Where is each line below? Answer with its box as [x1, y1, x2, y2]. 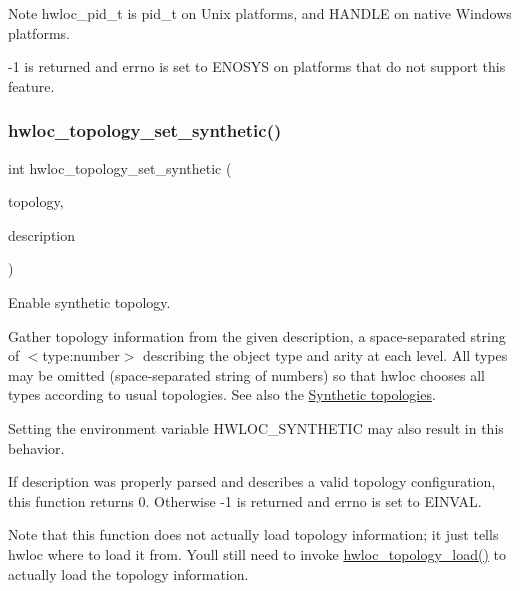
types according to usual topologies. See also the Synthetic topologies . [8, 384, 436, 405]
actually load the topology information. [8, 563, 249, 584]
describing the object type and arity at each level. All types [142, 345, 508, 366]
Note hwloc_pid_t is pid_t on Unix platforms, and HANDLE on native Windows [8, 3, 512, 23]
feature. [8, 75, 55, 96]
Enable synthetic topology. [8, 291, 171, 312]
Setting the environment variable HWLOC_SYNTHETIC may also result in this [8, 417, 504, 438]
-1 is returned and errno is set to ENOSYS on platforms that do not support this [8, 56, 506, 77]
